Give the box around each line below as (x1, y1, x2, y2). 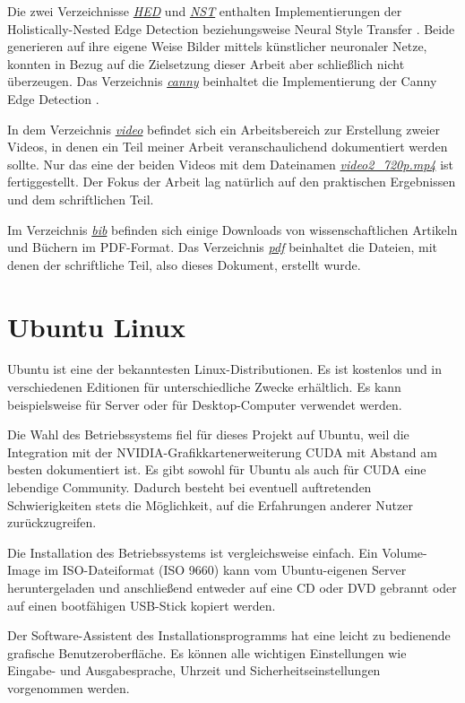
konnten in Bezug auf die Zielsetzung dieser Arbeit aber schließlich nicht (7, 54, 405, 73)
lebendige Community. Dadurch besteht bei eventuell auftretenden (7, 478, 372, 496)
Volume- (382, 542, 427, 561)
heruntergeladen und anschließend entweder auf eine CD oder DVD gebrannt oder (7, 577, 457, 596)
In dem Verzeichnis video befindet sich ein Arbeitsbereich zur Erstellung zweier (7, 119, 440, 138)
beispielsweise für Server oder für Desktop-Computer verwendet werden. (7, 395, 402, 413)
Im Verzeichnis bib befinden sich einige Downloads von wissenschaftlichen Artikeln (7, 220, 458, 239)
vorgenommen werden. (7, 678, 130, 697)
